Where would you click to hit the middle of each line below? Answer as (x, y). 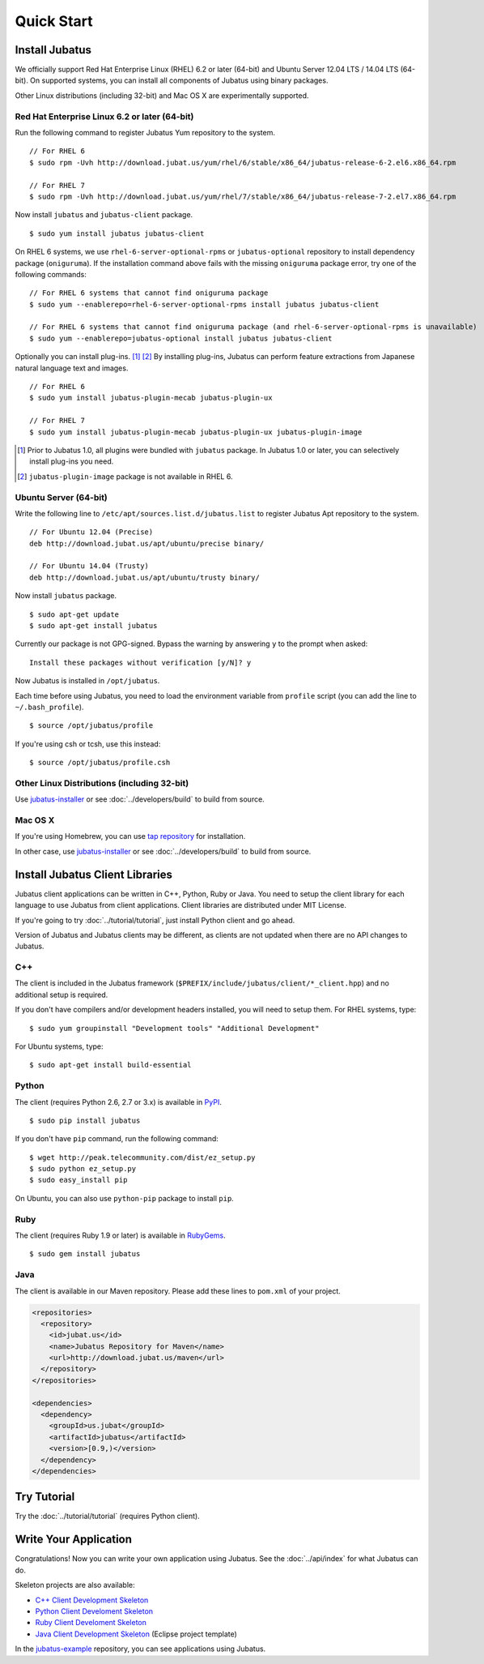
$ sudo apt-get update (74, 614)
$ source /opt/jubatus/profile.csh (100, 763)
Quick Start (54, 21)
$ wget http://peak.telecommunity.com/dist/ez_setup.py (142, 1157)
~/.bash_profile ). (49, 707)
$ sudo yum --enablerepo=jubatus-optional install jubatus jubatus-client (181, 338)
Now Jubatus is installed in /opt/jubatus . (87, 681)
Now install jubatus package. (66, 596)
